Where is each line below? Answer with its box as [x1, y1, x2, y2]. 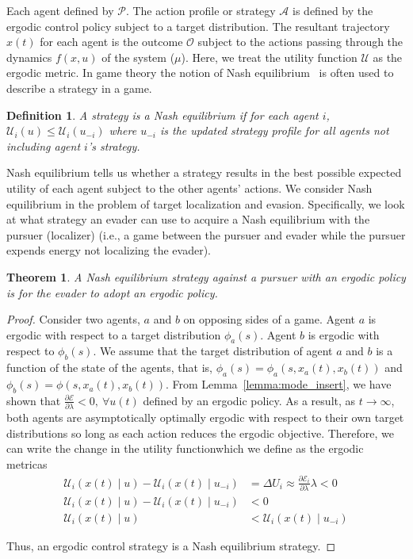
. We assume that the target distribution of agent [93, 343, 333, 359]
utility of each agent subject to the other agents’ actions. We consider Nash [6, 179, 373, 196]
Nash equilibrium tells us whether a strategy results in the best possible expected [6, 164, 402, 181]
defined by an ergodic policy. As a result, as [143, 392, 356, 408]
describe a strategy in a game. [6, 79, 152, 96]
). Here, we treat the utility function [181, 48, 358, 65]
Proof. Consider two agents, [6, 311, 140, 327]
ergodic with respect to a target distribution [6, 326, 221, 343]
